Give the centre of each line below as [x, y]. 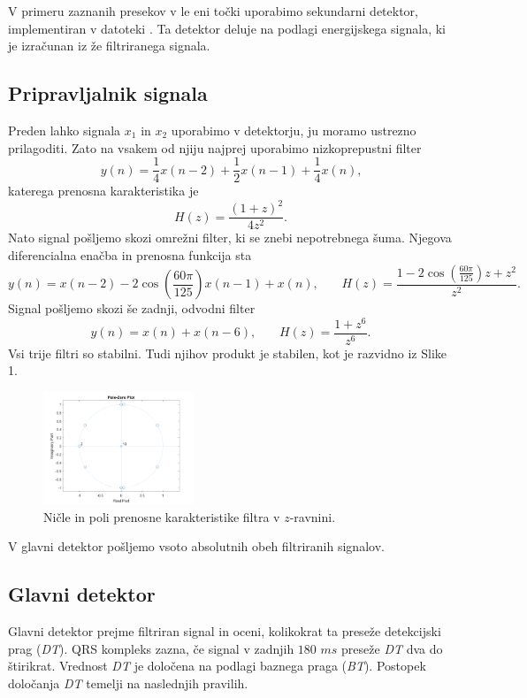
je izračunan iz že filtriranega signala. [109, 46]
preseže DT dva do [392, 648]
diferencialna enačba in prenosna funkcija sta [130, 254]
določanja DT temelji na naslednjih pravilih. [128, 683]
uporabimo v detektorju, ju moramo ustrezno [294, 130]
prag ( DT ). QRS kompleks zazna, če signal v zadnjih [151, 648]
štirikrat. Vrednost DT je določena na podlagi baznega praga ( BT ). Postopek [217, 666]
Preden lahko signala [65, 130]
